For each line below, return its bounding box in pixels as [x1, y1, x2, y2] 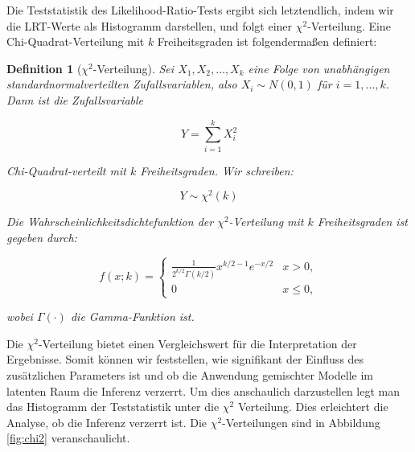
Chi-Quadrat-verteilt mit [6, 162, 126, 179]
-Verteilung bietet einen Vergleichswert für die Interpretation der [38, 335, 357, 351]
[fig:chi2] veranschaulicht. [6, 429, 130, 446]
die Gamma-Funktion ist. [70, 308, 195, 325]
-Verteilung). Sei [92, 60, 175, 76]
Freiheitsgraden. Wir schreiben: [140, 162, 294, 179]
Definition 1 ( [6, 60, 82, 76]
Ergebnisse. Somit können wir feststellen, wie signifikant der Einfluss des [6, 351, 364, 368]
